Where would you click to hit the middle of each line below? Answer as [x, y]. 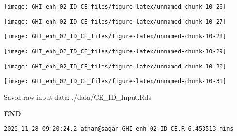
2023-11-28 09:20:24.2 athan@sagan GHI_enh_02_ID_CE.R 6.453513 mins [119, 129]
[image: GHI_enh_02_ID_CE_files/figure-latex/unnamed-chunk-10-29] [115, 51]
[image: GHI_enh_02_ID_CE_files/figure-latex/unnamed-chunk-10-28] [115, 37]
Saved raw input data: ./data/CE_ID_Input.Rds [77, 96]
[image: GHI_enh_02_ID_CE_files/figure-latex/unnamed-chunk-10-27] [115, 22]
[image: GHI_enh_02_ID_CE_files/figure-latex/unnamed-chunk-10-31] [115, 81]
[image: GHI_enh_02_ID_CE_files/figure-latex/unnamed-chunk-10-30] [115, 66]
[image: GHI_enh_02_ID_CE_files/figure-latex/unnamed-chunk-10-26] [115, 7]
